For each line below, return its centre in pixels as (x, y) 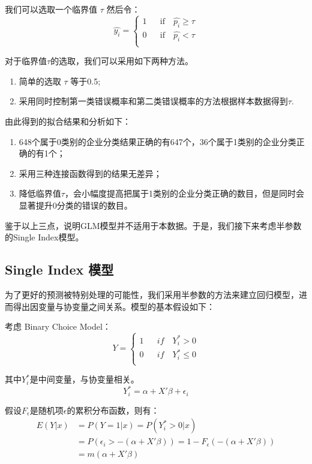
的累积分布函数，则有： (113, 410)
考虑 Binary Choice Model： (58, 326)
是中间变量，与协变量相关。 (84, 379)
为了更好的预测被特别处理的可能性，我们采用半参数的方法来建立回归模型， (152, 294)
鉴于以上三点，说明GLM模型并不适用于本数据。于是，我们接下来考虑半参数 (153, 225)
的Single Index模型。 (44, 237)
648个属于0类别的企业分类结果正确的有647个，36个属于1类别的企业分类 (157, 141)
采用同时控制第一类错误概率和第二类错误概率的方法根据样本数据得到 (153, 101)
